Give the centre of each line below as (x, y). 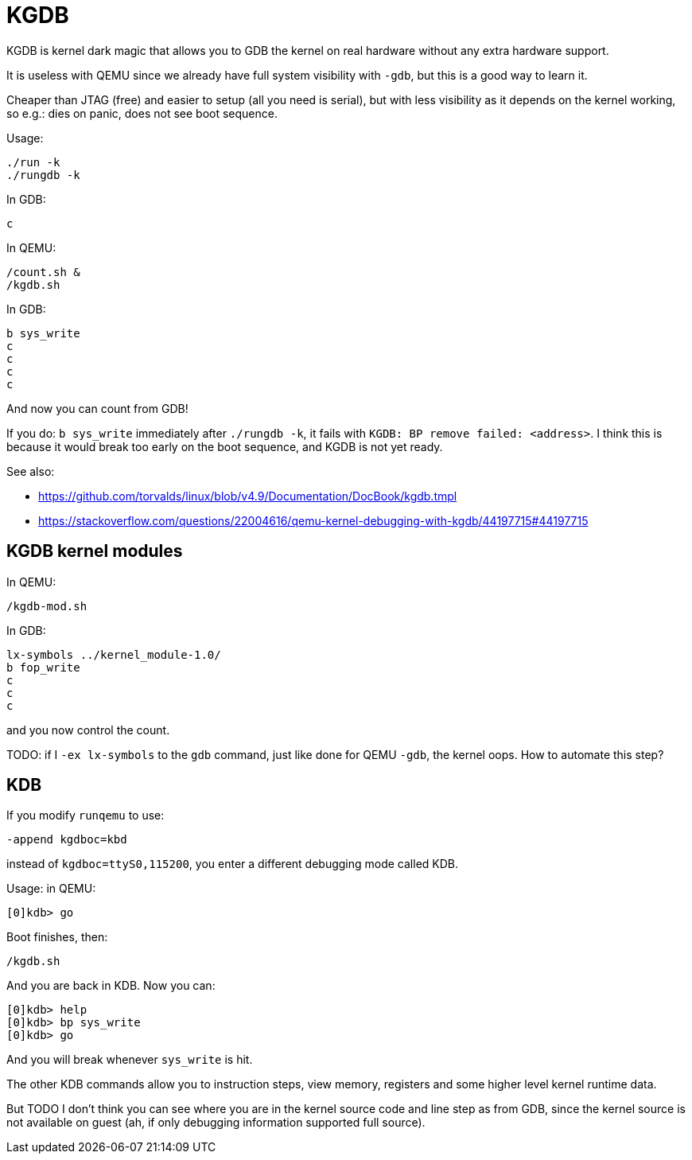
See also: (31, 471)
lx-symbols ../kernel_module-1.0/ (114, 654)
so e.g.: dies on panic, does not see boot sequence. (142, 113)
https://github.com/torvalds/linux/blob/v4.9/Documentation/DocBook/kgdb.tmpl (248, 496)
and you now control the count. (88, 730)
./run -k (33, 162)
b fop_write (43, 667)
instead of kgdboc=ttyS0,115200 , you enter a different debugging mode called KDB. (233, 864)
